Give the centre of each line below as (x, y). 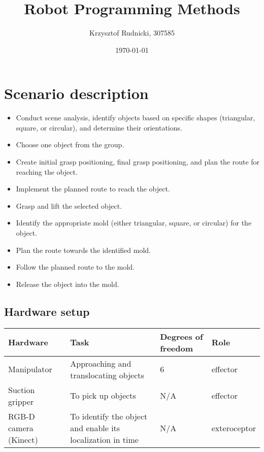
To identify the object (109, 416)
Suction (22, 390)
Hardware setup (47, 311)
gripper (21, 401)
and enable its (95, 428)
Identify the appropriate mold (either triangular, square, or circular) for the (134, 223)
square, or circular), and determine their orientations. (99, 127)
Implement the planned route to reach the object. (93, 189)
